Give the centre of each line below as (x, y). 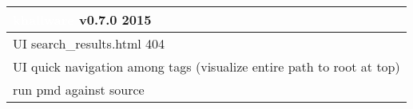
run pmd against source (79, 90)
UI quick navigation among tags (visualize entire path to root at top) (206, 66)
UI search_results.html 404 (89, 43)
